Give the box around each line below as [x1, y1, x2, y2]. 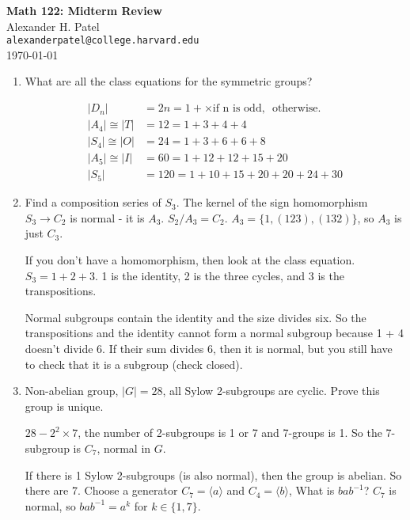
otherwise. [271, 103, 321, 115]
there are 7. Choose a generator [25, 482, 178, 499]
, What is [289, 482, 335, 499]
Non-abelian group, [25, 382, 119, 399]
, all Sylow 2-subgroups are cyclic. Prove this [162, 382, 380, 399]
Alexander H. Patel [6, 17, 100, 34]
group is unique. [25, 397, 104, 414]
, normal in [97, 439, 151, 456]
